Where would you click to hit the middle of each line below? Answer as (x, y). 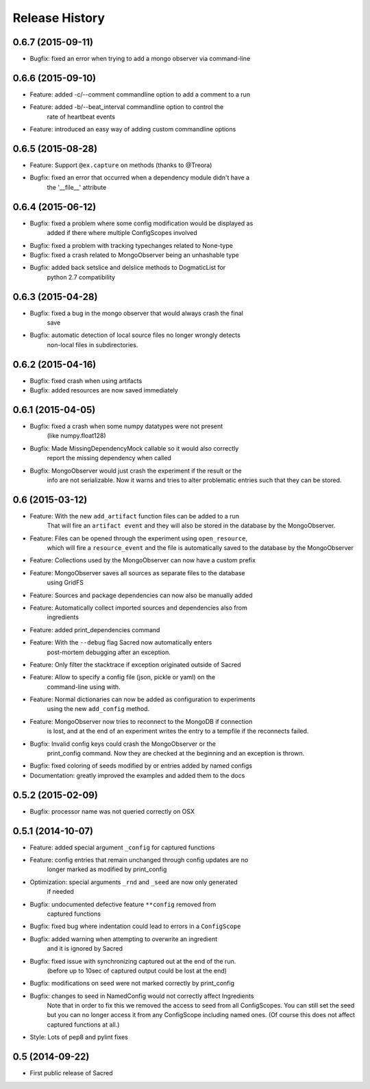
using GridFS (65, 583)
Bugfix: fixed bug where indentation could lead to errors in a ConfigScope (135, 926)
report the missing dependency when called (109, 458)
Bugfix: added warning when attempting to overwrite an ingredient (124, 939)
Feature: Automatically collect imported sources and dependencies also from (139, 608)
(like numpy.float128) (76, 436)
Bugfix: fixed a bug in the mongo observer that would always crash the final (136, 313)
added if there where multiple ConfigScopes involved (122, 233)
